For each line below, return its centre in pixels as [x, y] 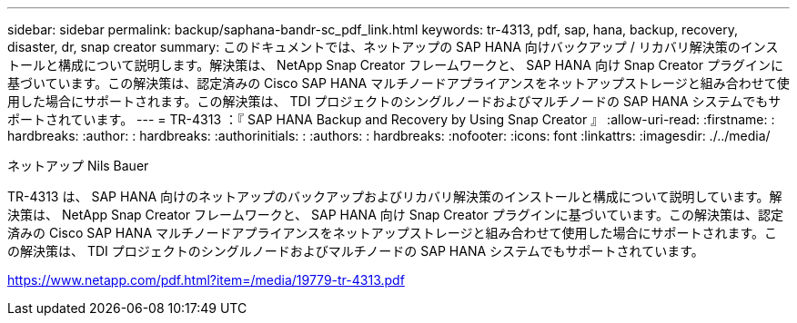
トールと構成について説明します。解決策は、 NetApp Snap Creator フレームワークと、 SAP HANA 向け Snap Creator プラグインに [395, 65]
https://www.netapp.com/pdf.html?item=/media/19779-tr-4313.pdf [206, 280]
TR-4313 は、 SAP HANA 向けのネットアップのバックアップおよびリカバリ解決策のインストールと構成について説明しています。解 [395, 196]
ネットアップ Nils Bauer [78, 166]
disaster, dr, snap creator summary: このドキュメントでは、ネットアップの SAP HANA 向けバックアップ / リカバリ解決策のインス [393, 47]
